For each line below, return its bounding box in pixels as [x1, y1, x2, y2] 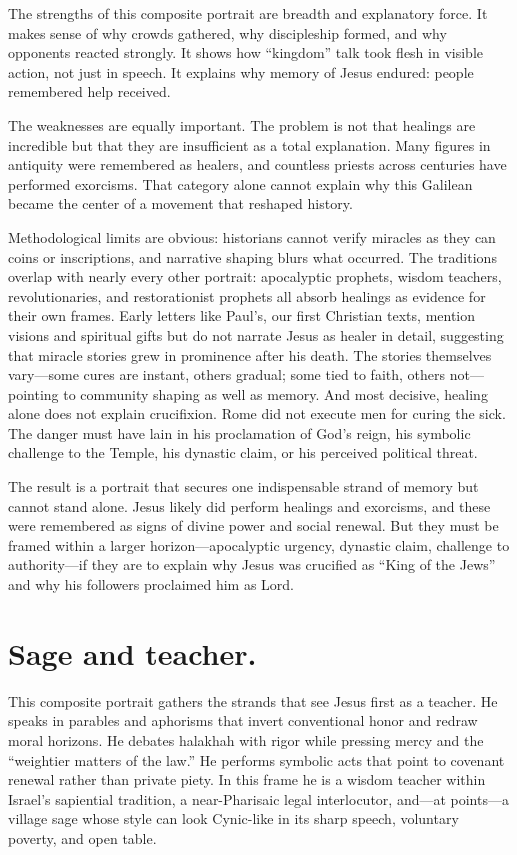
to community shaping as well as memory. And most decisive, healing [63, 383, 488, 404]
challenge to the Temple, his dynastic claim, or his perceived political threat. [8, 442, 478, 463]
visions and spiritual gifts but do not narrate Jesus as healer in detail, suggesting [8, 324, 504, 345]
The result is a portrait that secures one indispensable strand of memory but [8, 476, 479, 497]
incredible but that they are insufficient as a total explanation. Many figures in [8, 134, 491, 155]
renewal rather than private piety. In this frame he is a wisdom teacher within [8, 769, 486, 790]
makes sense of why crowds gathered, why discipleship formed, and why [8, 22, 447, 43]
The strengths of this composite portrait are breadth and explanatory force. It [8, 3, 488, 23]
